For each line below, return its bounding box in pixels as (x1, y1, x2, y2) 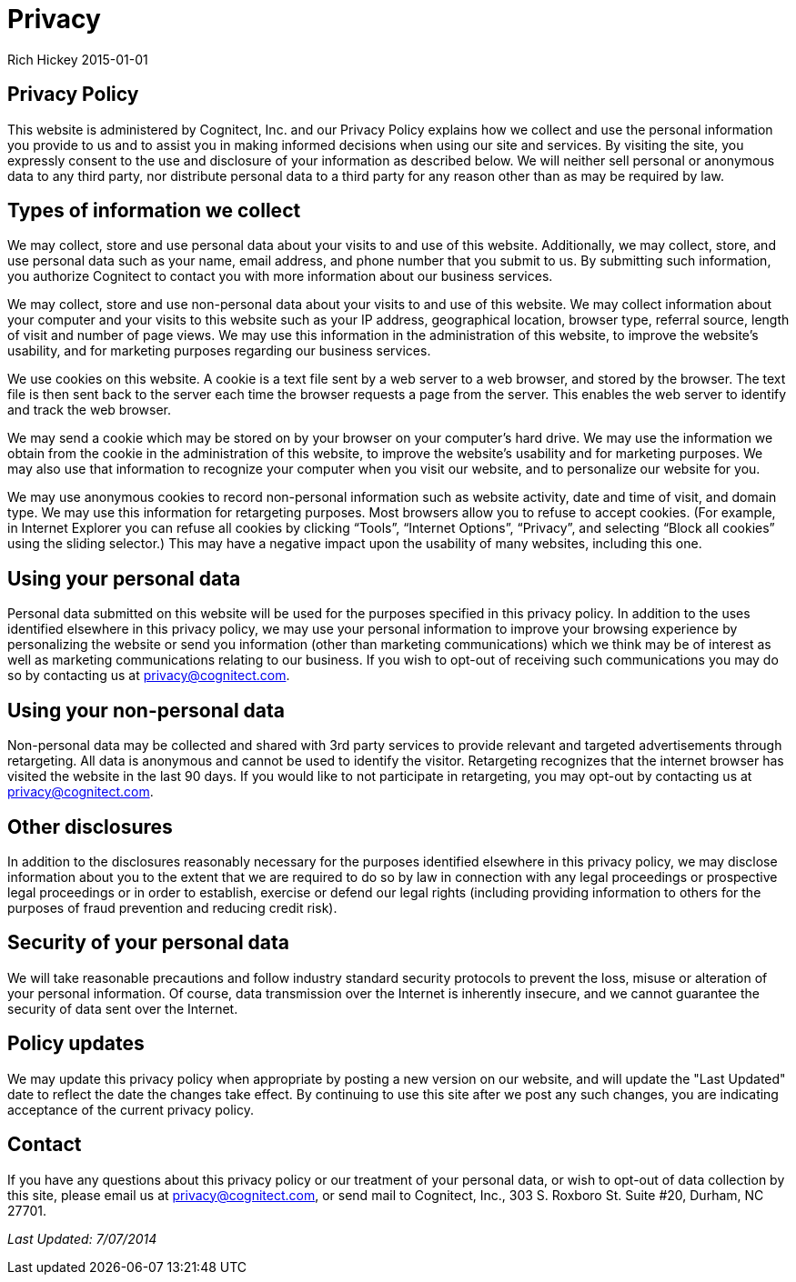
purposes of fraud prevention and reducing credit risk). (7, 899, 338, 916)
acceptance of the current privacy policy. (7, 1101, 255, 1117)
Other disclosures (7, 815, 173, 838)
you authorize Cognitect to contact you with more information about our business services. (7, 268, 553, 285)
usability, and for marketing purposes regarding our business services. (7, 343, 431, 359)
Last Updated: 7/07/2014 (7, 1230, 157, 1247)
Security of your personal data (7, 931, 290, 955)
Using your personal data (7, 566, 241, 590)
